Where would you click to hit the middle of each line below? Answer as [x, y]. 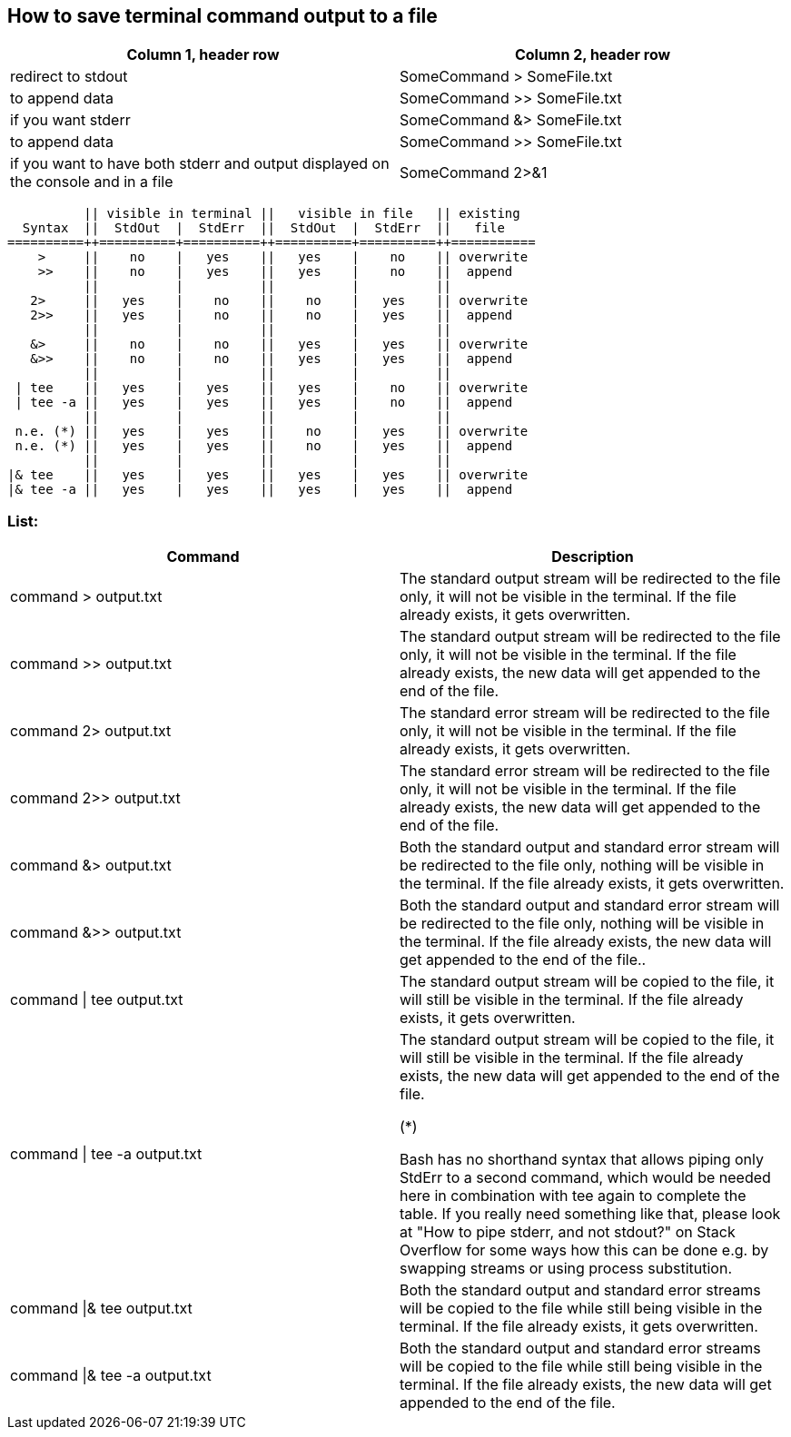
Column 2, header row [593, 55]
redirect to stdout [69, 77]
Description [593, 557]
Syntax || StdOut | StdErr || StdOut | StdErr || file [263, 228]
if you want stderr [70, 120]
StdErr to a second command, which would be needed [585, 1178]
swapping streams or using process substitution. [566, 1269]
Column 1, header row [203, 55]
